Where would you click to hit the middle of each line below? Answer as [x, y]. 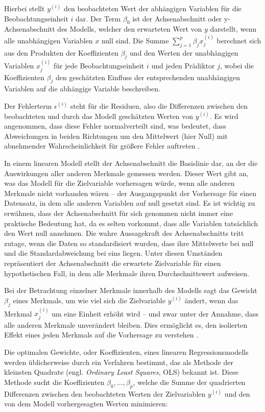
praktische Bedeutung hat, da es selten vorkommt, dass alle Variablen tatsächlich [131, 223]
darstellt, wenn [233, 29]
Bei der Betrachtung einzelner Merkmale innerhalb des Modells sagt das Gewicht [131, 290]
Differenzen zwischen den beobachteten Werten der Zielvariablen [105, 393]
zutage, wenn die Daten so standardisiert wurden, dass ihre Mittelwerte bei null [129, 243]
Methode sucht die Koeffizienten [54, 382]
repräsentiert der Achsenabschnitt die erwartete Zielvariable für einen [113, 263]
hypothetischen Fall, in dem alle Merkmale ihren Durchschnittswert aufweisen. [127, 273]
